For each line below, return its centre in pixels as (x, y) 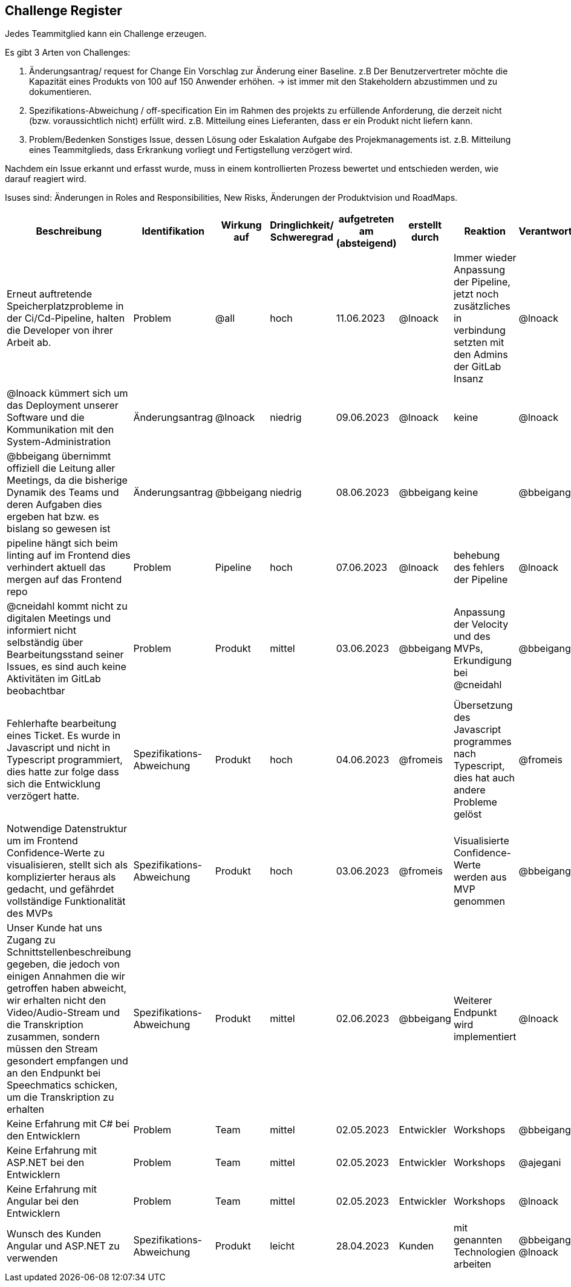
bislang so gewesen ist (59, 529)
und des (472, 637)
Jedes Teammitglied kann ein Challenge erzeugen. (106, 34)
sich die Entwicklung (54, 784)
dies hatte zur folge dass (63, 772)
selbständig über (45, 643)
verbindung (479, 331)
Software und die (46, 418)
